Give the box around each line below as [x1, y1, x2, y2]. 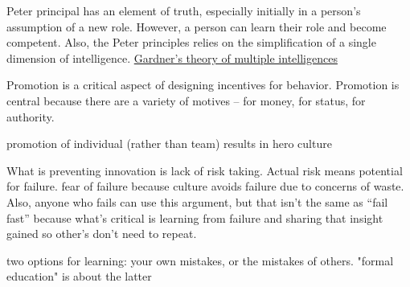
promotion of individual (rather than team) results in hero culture [6, 135, 332, 152]
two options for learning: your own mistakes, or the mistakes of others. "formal [6, 252, 394, 269]
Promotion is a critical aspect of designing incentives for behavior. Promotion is [6, 76, 400, 93]
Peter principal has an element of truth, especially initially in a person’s [6, 2, 361, 18]
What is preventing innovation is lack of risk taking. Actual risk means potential [6, 162, 403, 178]
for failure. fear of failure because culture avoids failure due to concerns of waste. [6, 178, 404, 195]
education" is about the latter [6, 268, 152, 285]
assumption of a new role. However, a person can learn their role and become [6, 18, 387, 35]
